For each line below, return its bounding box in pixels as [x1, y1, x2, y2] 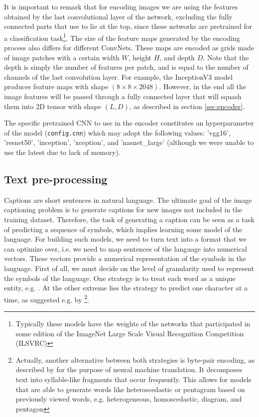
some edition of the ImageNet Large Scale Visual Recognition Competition [15, 328, 244, 338]
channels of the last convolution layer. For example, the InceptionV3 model [4, 71, 233, 82]
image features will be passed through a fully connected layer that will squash [4, 91, 242, 101]
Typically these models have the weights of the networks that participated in [15, 318, 251, 329]
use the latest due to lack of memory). [4, 147, 121, 157]
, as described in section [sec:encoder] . [129, 101, 245, 111]
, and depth [159, 52, 195, 62]
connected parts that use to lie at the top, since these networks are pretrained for [4, 21, 253, 31]
